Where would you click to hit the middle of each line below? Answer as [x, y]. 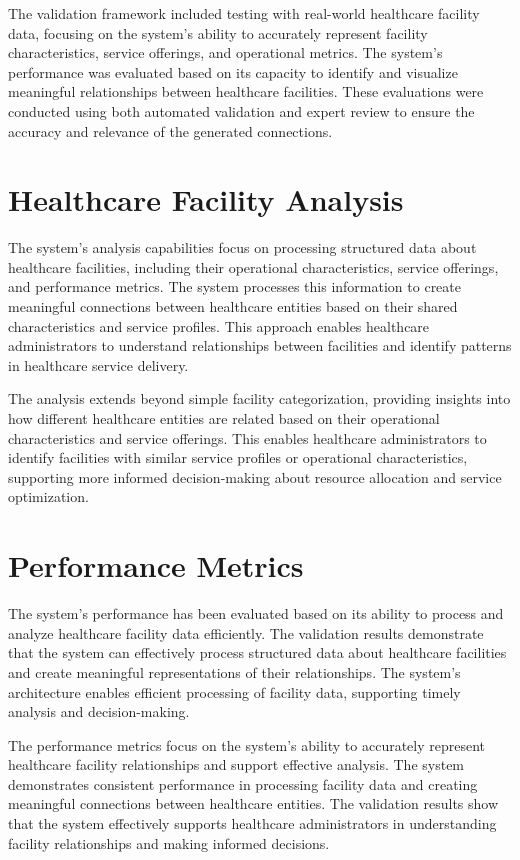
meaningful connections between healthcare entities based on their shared [233, 306]
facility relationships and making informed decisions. [169, 842]
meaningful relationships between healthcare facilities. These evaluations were [246, 91]
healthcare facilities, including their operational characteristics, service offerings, [253, 266]
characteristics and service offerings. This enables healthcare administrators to [247, 437]
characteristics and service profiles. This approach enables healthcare [219, 325]
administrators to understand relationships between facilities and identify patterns [260, 345]
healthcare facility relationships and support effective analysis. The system [236, 764]
